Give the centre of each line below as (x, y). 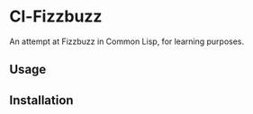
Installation (41, 100)
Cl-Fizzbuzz (56, 17)
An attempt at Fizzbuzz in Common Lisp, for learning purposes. (127, 41)
